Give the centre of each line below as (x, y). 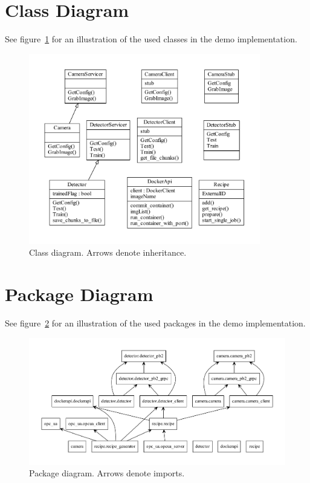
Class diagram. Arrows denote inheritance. (108, 252)
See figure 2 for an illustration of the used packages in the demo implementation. (155, 323)
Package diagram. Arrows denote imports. (107, 473)
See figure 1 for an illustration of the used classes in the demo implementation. (151, 39)
